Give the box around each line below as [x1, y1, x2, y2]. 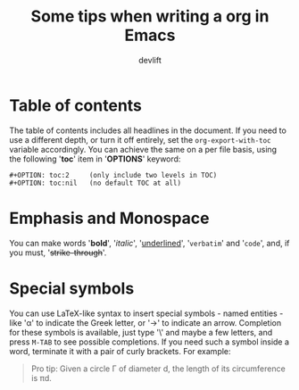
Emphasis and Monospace [9, 208, 210, 228]
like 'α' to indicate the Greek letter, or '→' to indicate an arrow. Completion [9, 317, 282, 328]
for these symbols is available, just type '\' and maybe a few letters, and [9, 327, 273, 337]
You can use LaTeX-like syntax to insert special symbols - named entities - [9, 308, 284, 319]
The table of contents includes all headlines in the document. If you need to [9, 125, 287, 136]
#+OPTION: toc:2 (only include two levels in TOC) [9, 170, 218, 179]
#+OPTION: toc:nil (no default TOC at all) [9, 178, 181, 187]
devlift [137, 54, 162, 65]
